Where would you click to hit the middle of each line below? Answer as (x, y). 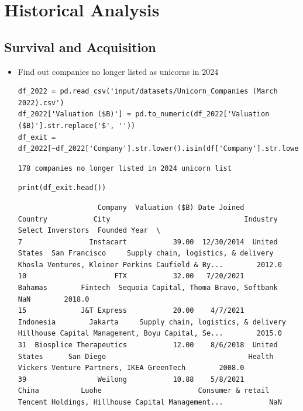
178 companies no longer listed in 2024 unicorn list (125, 168)
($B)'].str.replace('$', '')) (77, 125)
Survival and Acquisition (80, 46)
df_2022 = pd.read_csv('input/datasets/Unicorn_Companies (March (148, 91)
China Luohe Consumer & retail (144, 391)
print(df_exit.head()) (62, 188)
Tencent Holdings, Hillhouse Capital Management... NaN (150, 403)
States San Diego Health (146, 356)
